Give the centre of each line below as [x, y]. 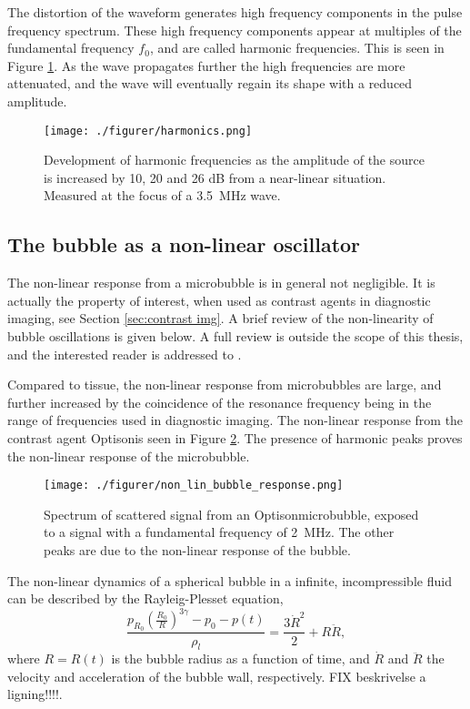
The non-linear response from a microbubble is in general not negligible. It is [221, 283]
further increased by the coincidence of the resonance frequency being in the [220, 402]
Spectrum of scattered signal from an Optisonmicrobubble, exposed [231, 514]
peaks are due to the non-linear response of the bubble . [197, 549]
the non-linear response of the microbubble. [129, 456]
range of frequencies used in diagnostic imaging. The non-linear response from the [235, 420]
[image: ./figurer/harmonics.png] [148, 131]
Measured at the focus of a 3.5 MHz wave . [162, 195]
